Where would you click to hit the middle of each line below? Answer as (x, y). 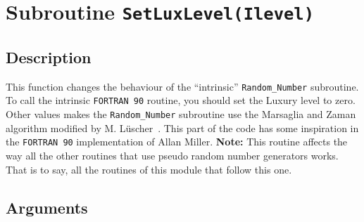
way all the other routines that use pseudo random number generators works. (172, 155)
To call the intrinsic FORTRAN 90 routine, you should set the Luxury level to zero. (181, 100)
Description (49, 57)
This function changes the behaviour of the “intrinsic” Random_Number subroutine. (182, 86)
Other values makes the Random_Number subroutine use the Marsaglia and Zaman (181, 114)
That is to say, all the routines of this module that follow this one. (149, 169)
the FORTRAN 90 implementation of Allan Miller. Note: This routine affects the (177, 142)
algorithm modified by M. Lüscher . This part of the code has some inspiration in (182, 128)
